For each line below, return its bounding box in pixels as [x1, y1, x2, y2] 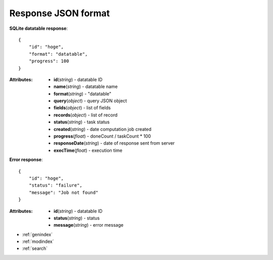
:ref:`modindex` [22, 238, 54, 245]
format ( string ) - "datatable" [54, 91, 112, 97]
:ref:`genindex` [22, 231, 53, 237]
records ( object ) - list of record [54, 112, 118, 118]
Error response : [9, 157, 43, 163]
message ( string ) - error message [54, 222, 124, 228]
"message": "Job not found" [28, 190, 99, 195]
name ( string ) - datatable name [54, 83, 118, 90]
